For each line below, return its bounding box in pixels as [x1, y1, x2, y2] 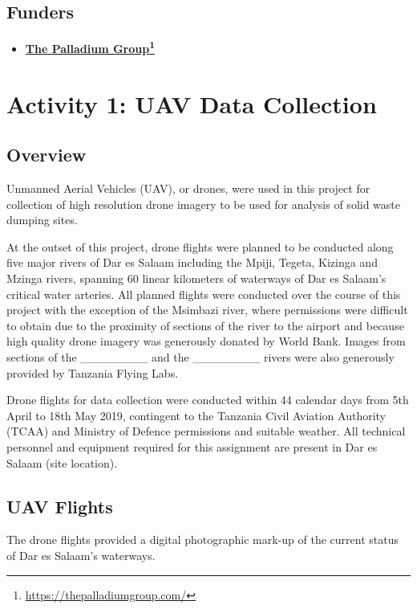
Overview [6, 142, 87, 167]
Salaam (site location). [6, 454, 118, 471]
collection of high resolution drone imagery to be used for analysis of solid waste [6, 195, 401, 212]
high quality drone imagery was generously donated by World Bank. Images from [6, 333, 406, 349]
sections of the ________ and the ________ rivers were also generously [6, 348, 395, 365]
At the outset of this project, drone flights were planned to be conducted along [6, 238, 394, 255]
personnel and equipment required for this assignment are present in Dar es [6, 438, 378, 455]
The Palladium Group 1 [25, 38, 155, 56]
